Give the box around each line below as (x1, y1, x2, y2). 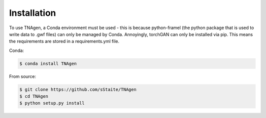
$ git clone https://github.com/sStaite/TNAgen (19, 86, 136, 92)
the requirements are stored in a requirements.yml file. (9, 39, 120, 44)
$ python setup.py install (19, 100, 85, 106)
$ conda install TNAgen (19, 61, 77, 66)
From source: (9, 73, 36, 79)
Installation (9, 7, 56, 18)
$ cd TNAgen (19, 94, 49, 99)
